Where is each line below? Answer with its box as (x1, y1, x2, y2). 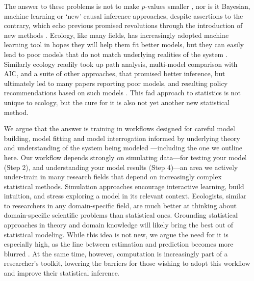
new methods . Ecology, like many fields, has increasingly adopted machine (4, 29, 229, 40)
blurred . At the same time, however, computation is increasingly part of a (4, 248, 228, 258)
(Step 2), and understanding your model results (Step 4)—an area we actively (4, 162, 238, 172)
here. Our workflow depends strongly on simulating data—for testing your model (4, 152, 247, 162)
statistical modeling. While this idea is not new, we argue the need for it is (4, 229, 229, 239)
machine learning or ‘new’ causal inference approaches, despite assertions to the (4, 10, 243, 21)
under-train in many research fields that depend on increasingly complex (4, 171, 222, 182)
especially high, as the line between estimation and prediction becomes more (4, 239, 233, 249)
